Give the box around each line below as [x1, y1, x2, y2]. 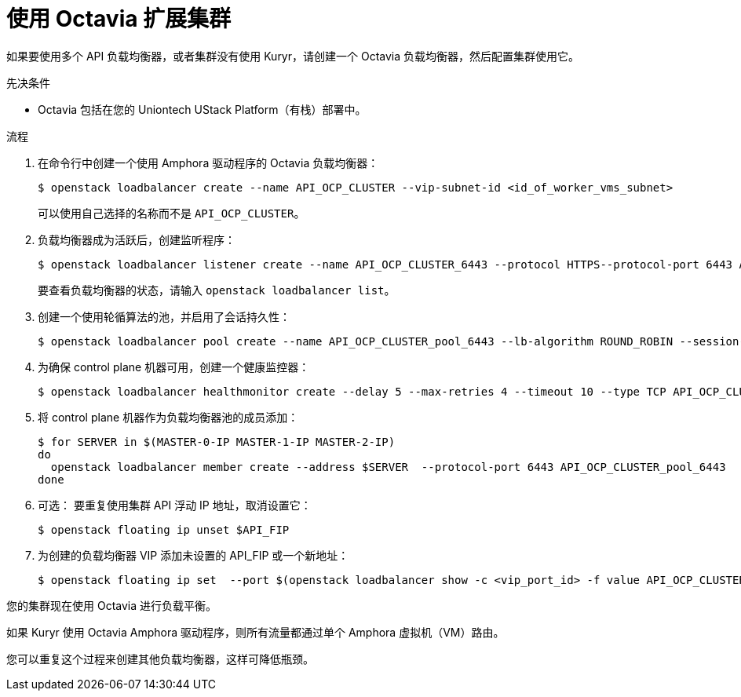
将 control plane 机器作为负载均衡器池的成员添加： [38, 410, 299, 424]
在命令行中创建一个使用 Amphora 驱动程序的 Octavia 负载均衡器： [38, 155, 379, 170]
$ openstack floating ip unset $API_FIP [38, 523, 290, 536]
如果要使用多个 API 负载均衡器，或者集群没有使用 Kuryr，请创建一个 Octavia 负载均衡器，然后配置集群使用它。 [6, 49, 580, 63]
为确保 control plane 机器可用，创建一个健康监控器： [38, 359, 310, 374]
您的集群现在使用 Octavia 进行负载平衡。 [6, 598, 217, 612]
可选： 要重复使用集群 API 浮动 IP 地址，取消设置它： [38, 498, 312, 512]
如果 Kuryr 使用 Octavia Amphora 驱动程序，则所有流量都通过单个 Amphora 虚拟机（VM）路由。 [6, 625, 505, 639]
